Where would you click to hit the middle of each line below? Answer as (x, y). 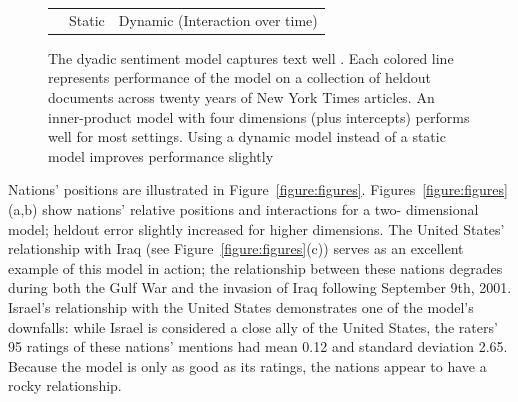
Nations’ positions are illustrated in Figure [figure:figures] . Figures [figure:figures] (258, 189)
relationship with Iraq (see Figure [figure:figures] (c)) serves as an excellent (236, 248)
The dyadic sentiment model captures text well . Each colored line (251, 57)
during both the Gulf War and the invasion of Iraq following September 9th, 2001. (260, 287)
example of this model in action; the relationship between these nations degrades (255, 267)
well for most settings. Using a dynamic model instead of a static (247, 136)
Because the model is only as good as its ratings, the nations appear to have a (247, 365)
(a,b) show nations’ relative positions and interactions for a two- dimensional (243, 209)
